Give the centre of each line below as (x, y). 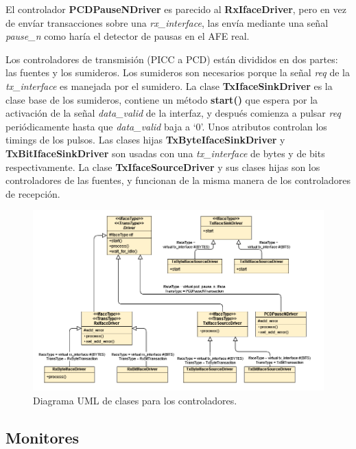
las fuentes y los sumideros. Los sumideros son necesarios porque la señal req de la (178, 72)
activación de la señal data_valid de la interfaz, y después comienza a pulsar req (173, 113)
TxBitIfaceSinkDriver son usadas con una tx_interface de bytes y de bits (165, 153)
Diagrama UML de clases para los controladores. (135, 400)
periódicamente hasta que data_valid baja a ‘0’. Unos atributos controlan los (166, 126)
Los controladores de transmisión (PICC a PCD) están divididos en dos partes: (172, 59)
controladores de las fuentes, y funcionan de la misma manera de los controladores (178, 180)
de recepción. (33, 193)
